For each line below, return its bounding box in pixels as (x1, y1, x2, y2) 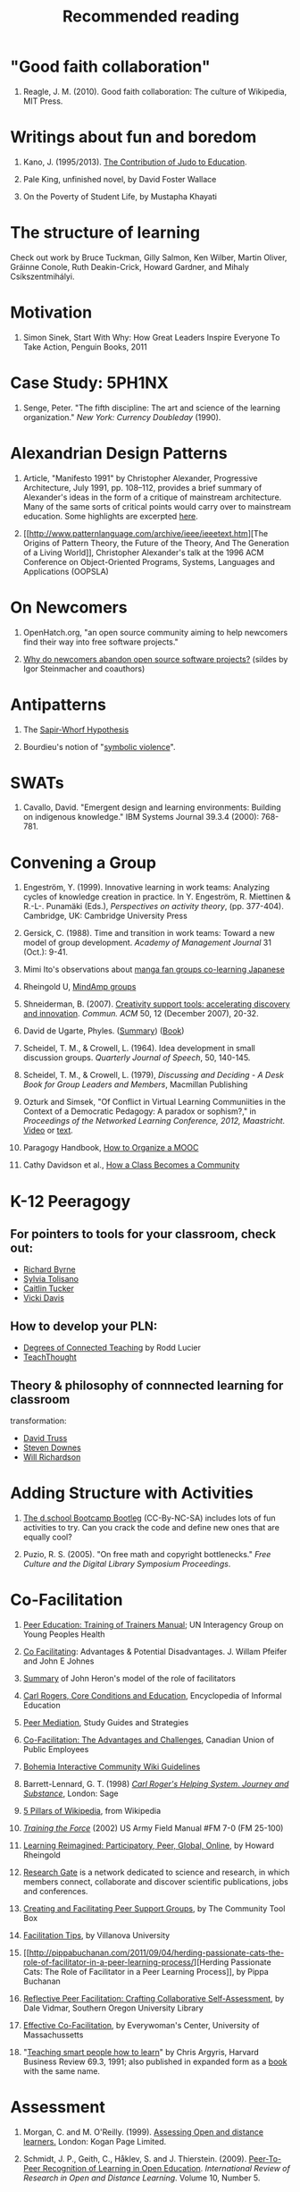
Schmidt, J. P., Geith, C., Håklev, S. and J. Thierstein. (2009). (22, 2153, 247, 2164)
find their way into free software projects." (22, 637, 179, 647)
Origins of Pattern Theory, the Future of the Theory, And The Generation (22, 537, 289, 548)
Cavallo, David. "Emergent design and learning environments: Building (22, 802, 282, 813)
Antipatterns (10, 695, 106, 714)
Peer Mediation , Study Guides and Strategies (22, 1716, 189, 1727)
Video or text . (22, 1125, 74, 1136)
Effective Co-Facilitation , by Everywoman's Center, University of (22, 2019, 260, 2030)
